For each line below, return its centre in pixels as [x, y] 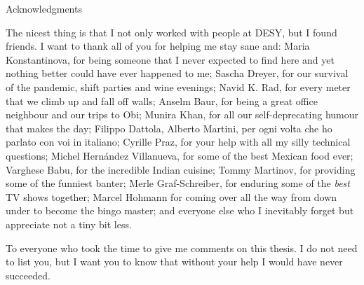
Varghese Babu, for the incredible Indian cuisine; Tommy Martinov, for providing [181, 169]
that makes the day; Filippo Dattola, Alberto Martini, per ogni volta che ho [169, 128]
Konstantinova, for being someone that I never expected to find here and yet [170, 59]
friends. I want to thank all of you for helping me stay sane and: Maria [158, 46]
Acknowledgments [44, 8]
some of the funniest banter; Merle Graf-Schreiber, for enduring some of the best [178, 183]
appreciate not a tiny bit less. [69, 224]
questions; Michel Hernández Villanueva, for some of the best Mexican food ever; [180, 155]
